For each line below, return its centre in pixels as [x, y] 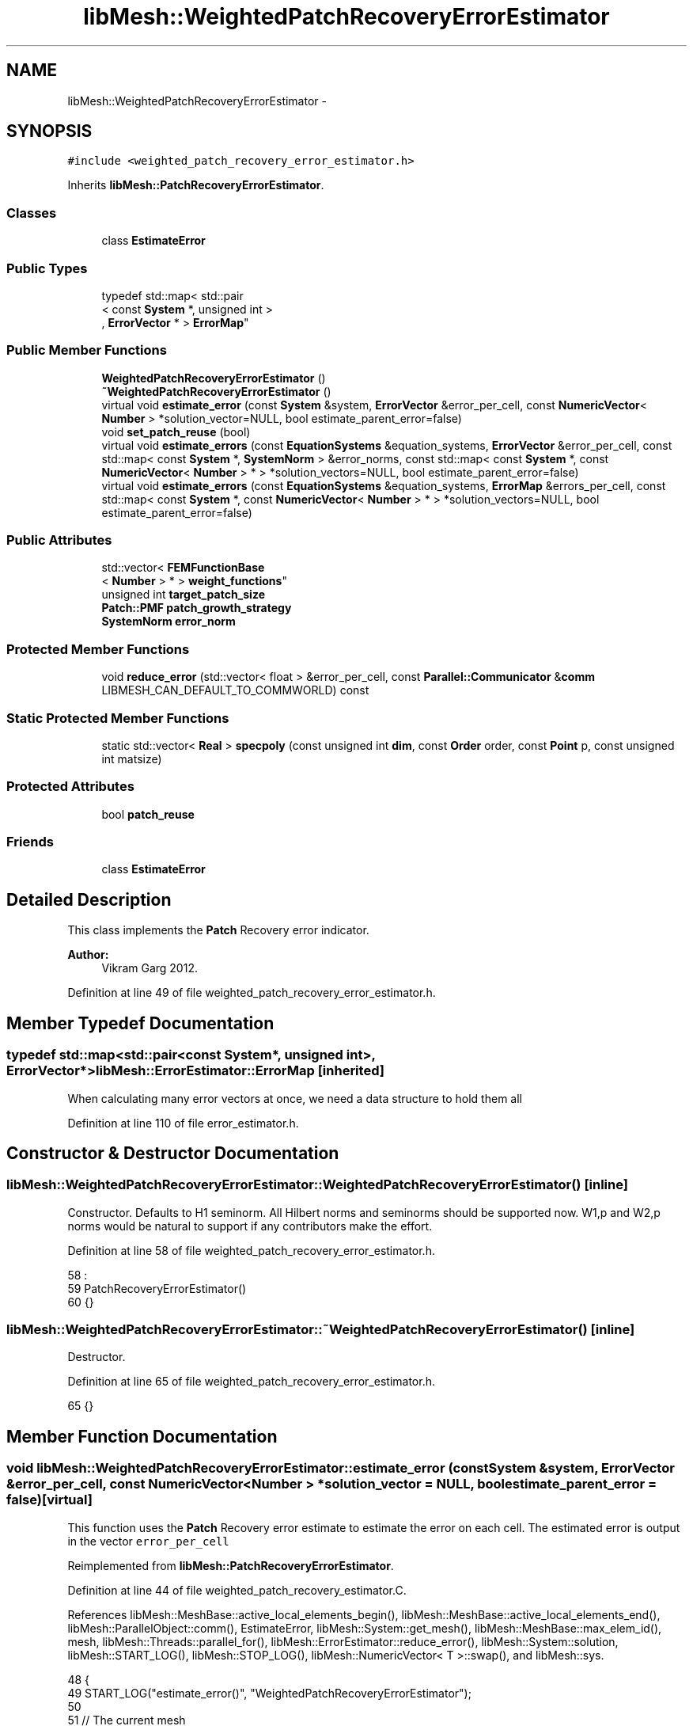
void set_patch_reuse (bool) [176, 431]
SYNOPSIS [49, 131]
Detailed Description [89, 899]
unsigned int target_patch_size [183, 595]
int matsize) [132, 758]
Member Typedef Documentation [140, 1023]
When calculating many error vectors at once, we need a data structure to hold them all [295, 1098]
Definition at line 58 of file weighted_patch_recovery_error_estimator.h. [251, 1250]
